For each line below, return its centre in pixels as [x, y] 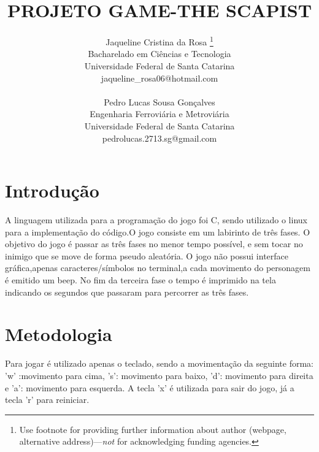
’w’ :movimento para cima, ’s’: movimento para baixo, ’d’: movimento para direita [159, 375]
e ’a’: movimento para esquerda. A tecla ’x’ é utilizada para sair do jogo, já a [150, 387]
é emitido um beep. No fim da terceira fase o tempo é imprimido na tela [140, 280]
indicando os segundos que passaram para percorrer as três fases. [127, 292]
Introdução [52, 190]
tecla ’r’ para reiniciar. [47, 400]
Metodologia [59, 334]
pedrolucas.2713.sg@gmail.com [159, 138]
